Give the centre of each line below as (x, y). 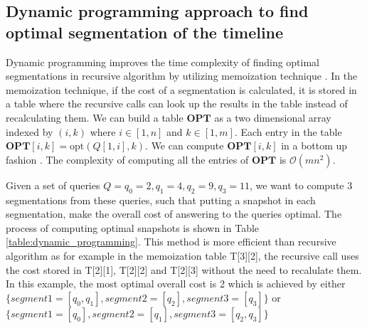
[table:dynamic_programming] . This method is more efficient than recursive (171, 242)
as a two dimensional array (273, 117)
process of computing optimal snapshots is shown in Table (133, 227)
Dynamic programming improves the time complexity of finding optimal (163, 62)
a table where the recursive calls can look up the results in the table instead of (177, 104)
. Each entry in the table (288, 131)
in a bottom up (314, 146)
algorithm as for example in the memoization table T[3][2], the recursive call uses (182, 255)
